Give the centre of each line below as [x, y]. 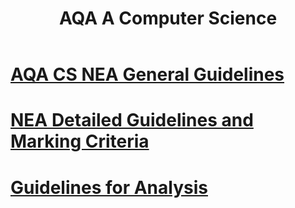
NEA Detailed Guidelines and [132, 120]
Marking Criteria [80, 141]
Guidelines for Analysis [109, 187]
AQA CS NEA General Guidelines [147, 74]
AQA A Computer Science [168, 18]
